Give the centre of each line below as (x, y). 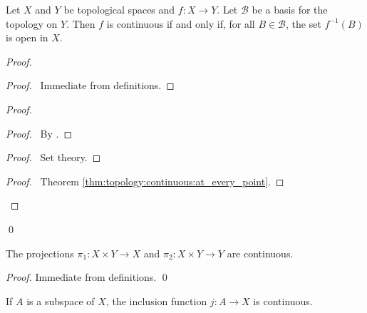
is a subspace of (61, 301)
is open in (27, 37)
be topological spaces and (119, 9)
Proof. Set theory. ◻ (53, 157)
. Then (81, 23)
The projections (40, 253)
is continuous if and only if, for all (181, 23)
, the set (304, 23)
